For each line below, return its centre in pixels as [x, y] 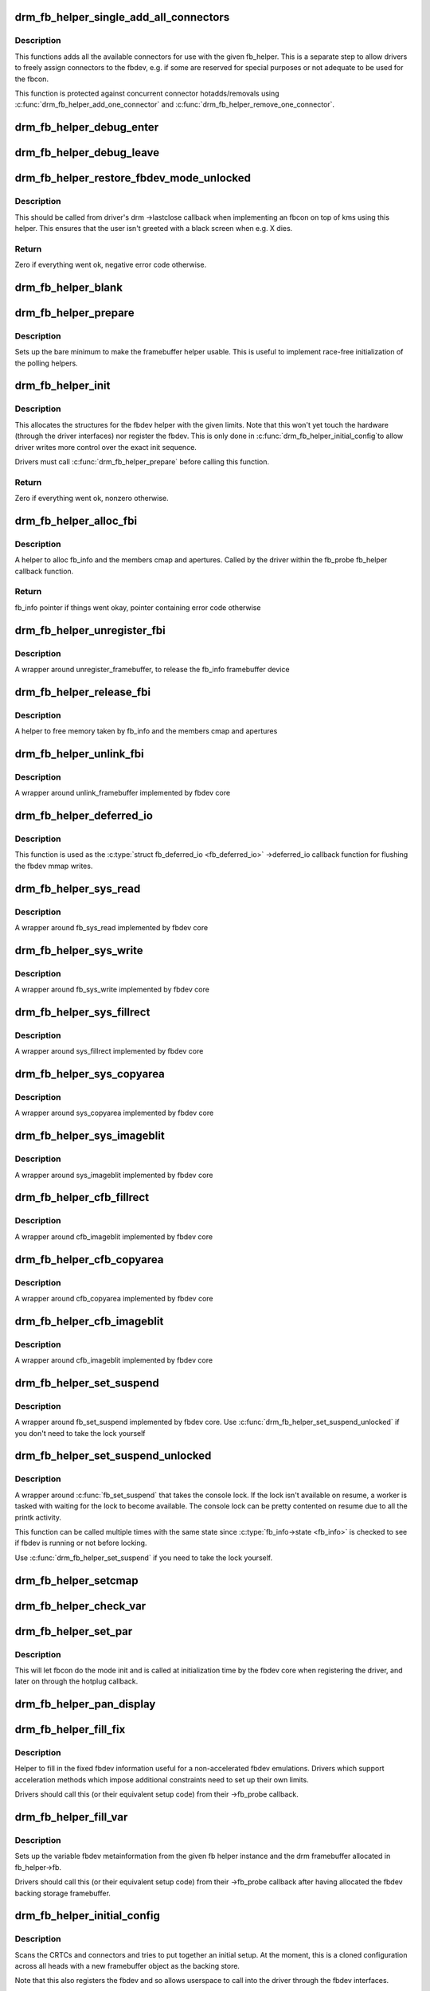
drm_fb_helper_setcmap [76, 1580]
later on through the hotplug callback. [76, 1681]
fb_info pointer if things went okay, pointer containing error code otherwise [138, 607]
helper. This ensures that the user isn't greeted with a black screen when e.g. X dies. [154, 228]
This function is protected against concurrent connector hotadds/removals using [147, 93]
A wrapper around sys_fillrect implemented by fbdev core [109, 1051]
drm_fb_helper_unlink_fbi [80, 754]
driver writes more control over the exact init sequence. [106, 447]
